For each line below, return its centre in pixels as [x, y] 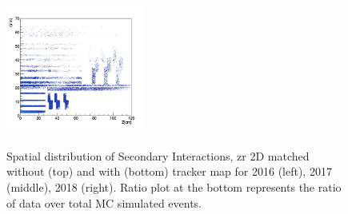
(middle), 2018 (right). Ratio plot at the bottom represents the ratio [174, 187]
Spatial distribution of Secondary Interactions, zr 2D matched [158, 155]
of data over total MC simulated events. [104, 202]
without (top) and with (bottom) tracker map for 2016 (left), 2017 [169, 171]
